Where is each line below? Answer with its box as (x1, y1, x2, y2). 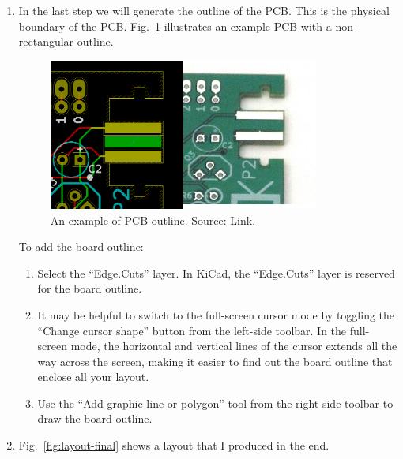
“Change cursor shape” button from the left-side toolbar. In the (37, 322, 347, 338)
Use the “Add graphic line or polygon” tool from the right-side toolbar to (37, 394, 394, 411)
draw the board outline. (37, 410, 153, 427)
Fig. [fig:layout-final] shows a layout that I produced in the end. (18, 437, 330, 453)
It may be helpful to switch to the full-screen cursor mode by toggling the (37, 306, 395, 323)
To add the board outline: (18, 238, 144, 255)
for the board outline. (37, 280, 142, 297)
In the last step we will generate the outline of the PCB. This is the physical (18, 2, 390, 18)
